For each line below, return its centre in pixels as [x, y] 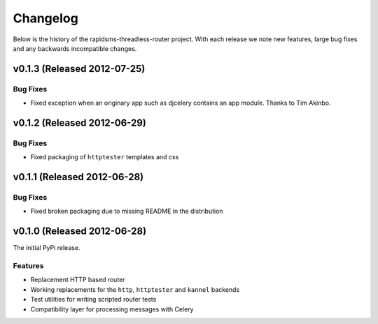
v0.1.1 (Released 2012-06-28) [78, 177]
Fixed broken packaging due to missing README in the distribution [127, 211]
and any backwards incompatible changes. [75, 48]
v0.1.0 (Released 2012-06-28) [80, 231]
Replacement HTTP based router [78, 280]
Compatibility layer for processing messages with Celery [112, 309]
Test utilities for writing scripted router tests [93, 300]
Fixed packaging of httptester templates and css [105, 157]
